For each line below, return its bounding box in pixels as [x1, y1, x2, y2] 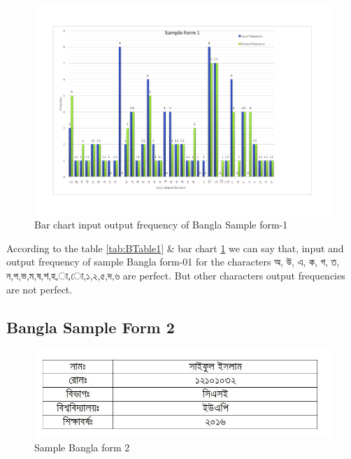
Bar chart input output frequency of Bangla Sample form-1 [34, 217, 288, 232]
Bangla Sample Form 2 [6, 316, 175, 337]
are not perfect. [6, 282, 73, 296]
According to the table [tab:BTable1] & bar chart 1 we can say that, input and [6, 240, 344, 255]
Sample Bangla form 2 [34, 440, 130, 455]
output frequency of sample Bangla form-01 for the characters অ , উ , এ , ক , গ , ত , [6, 254, 340, 269]
